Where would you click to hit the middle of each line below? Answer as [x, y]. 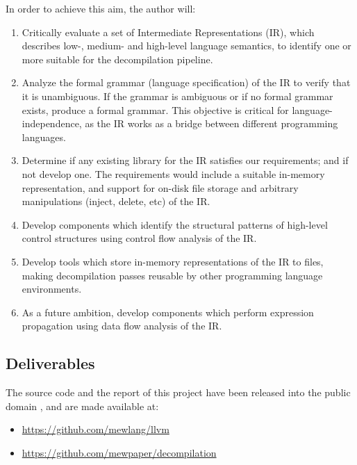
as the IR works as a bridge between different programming [211, 123]
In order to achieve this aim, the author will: [101, 8]
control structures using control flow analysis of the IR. [139, 238]
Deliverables [50, 363]
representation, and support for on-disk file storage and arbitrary [160, 187]
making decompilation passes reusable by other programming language [172, 275]
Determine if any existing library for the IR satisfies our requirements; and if [185, 160]
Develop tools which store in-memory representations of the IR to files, [173, 261]
